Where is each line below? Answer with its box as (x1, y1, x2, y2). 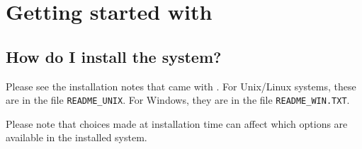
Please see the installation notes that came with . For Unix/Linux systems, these (6, 78, 356, 93)
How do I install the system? (6, 45, 222, 67)
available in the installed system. (6, 130, 147, 145)
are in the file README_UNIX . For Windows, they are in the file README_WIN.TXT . (6, 93, 350, 107)
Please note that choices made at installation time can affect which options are (6, 116, 348, 131)
